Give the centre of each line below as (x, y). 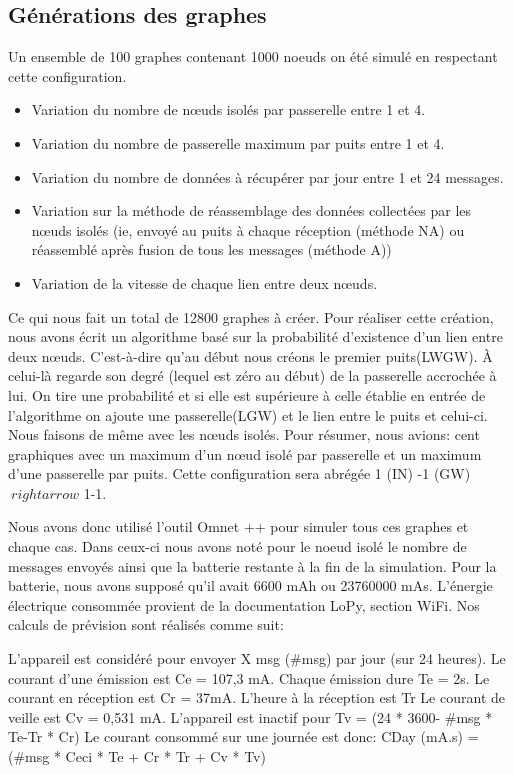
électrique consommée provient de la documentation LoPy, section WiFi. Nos (244, 604)
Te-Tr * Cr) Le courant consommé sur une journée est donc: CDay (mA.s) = (243, 736)
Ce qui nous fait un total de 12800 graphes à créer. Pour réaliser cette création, (251, 316)
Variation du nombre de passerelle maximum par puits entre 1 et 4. (238, 142)
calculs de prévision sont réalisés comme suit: (146, 624)
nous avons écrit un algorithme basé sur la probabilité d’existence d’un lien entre (255, 336)
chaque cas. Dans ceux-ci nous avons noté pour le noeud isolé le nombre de (237, 546)
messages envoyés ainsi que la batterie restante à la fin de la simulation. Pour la (252, 565)
